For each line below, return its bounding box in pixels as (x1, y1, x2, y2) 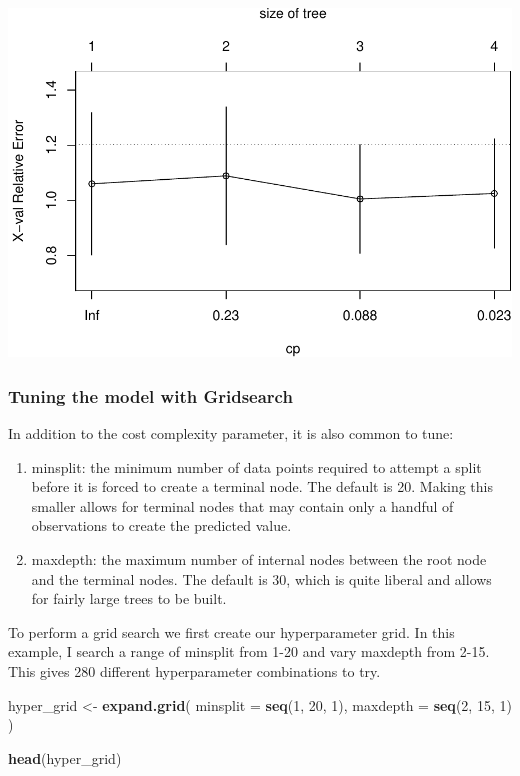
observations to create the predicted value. (31, 515, 292, 536)
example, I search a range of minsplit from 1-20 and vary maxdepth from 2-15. (8, 641, 490, 662)
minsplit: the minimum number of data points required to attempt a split (31, 456, 482, 477)
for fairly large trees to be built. (31, 588, 227, 609)
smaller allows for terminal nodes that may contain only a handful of (31, 495, 454, 516)
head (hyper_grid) (8, 747, 122, 768)
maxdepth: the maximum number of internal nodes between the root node (31, 549, 487, 569)
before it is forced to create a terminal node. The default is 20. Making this (31, 476, 494, 497)
